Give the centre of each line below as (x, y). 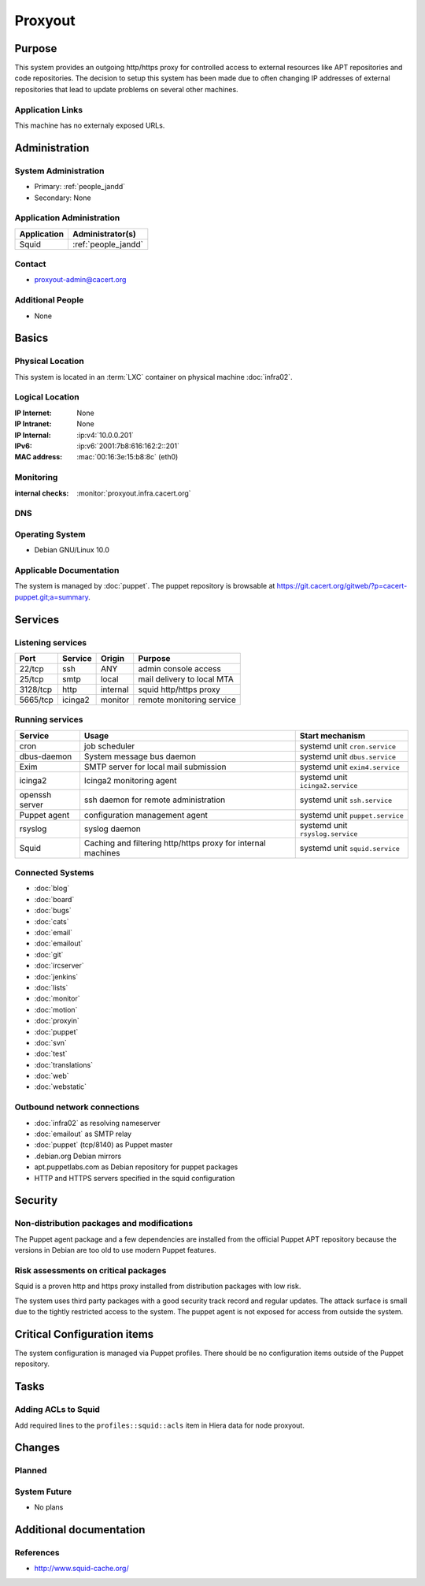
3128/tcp (36, 689)
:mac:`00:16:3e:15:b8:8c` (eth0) (128, 457)
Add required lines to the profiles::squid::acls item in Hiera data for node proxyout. (159, 1425)
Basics (31, 338)
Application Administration (67, 218)
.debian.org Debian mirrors (78, 1156)
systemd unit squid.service (350, 848)
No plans (49, 1507)
